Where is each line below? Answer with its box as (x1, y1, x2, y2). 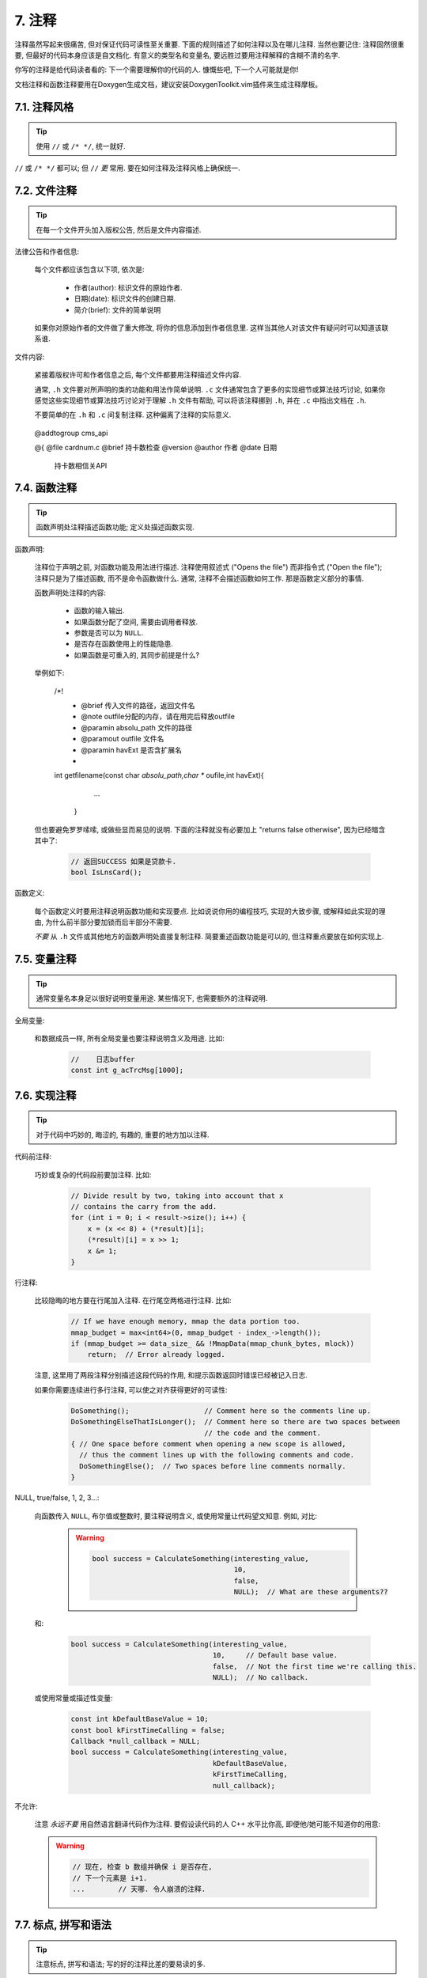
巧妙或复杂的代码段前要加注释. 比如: (34, 1169, 152, 1179)
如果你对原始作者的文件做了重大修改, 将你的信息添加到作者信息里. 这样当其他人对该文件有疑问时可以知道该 (34, 323, 382, 332)
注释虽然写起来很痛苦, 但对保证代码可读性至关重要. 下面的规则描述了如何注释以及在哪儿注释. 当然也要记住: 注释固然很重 (14, 40, 405, 49)
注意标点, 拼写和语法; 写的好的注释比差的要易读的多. (36, 1959, 206, 1969)
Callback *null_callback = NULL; (70, 1737, 201, 1745)
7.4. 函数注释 (14, 481, 77, 494)
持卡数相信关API (54, 460, 108, 470)
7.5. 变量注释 (14, 953, 77, 966)
